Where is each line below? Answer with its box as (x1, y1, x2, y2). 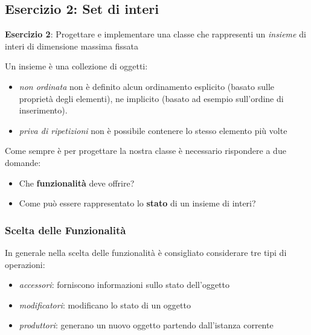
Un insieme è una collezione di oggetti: (5, 60, 148, 72)
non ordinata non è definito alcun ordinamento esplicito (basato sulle (19, 80, 274, 92)
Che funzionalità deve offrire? (19, 176, 135, 189)
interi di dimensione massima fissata (5, 39, 138, 52)
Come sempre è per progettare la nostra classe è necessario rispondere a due (5, 144, 286, 157)
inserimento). (19, 104, 68, 116)
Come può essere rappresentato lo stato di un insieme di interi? (19, 197, 256, 209)
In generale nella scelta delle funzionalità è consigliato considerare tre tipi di (5, 246, 287, 258)
